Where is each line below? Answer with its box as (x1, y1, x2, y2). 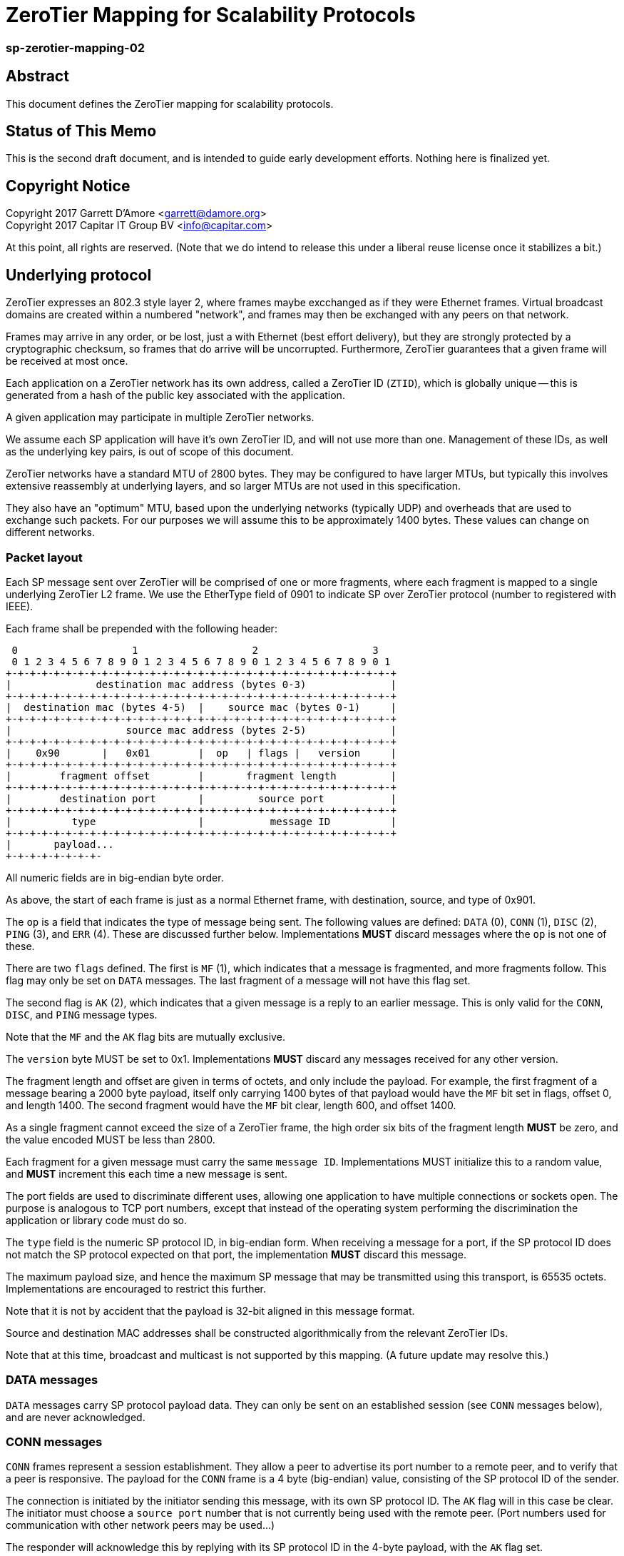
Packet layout (6, 550, 83, 565)
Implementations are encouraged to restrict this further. (6, 1282, 267, 1295)
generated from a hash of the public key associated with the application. (6, 389, 345, 402)
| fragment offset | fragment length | (6, 769, 397, 782)
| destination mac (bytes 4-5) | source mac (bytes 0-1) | (6, 701, 397, 713)
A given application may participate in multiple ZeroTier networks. (6, 411, 314, 424)
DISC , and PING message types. (6, 1008, 158, 1021)
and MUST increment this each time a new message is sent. (6, 1167, 287, 1180)
